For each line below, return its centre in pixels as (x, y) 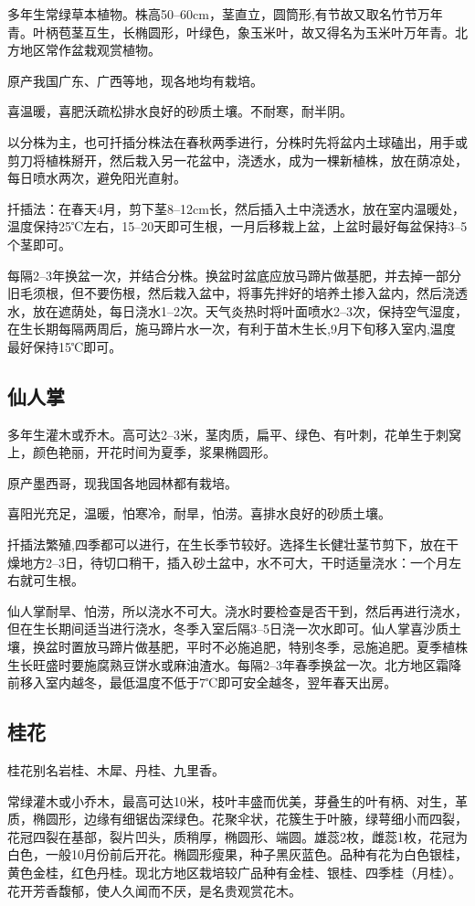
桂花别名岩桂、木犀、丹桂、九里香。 (116, 770)
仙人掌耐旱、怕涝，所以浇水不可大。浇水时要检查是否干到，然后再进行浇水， (237, 610)
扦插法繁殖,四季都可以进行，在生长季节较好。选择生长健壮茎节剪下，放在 (227, 544)
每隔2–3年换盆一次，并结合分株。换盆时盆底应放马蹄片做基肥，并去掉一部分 (234, 275)
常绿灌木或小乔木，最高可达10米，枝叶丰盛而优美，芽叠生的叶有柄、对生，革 (237, 800)
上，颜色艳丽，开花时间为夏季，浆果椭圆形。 (142, 452)
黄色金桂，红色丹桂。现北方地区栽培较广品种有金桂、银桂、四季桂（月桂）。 (234, 872)
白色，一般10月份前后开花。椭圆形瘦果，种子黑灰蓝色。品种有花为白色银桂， (237, 854)
